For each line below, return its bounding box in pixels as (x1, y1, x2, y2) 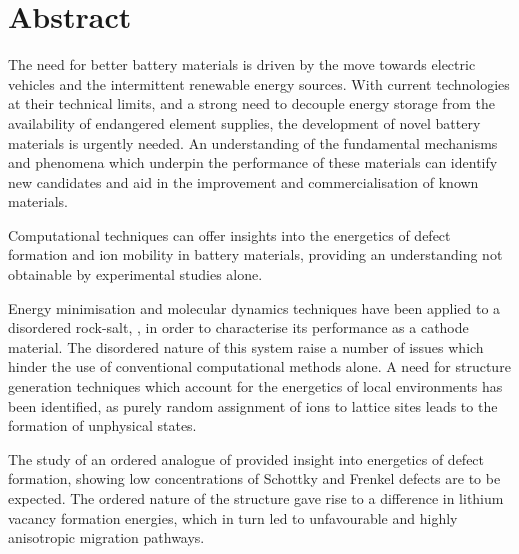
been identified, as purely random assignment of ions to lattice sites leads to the (8, 395, 498, 416)
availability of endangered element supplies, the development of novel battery (8, 112, 481, 133)
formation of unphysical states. (8, 415, 197, 436)
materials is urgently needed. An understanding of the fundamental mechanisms (8, 132, 498, 153)
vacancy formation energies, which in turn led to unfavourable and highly (8, 507, 458, 528)
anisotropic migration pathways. (8, 527, 205, 548)
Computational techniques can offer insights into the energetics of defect (8, 224, 451, 245)
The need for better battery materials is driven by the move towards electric (8, 54, 476, 75)
